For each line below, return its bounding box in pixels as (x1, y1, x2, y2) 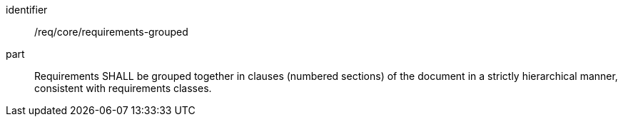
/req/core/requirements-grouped (34, 26, 188, 38)
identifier (6, 4, 48, 16)
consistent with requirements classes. (34, 82, 212, 94)
